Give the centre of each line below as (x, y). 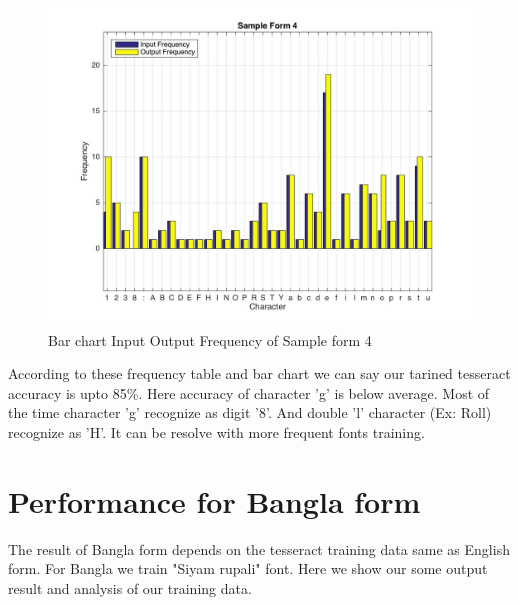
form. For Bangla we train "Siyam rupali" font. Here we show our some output (248, 568)
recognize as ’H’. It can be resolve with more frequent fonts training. (216, 431)
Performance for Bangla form (214, 500)
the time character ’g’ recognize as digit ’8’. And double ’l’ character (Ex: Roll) (250, 412)
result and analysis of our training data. (130, 587)
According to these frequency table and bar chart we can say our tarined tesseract (259, 373)
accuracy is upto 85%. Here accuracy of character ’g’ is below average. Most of (249, 392)
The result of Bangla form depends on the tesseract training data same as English (259, 548)
